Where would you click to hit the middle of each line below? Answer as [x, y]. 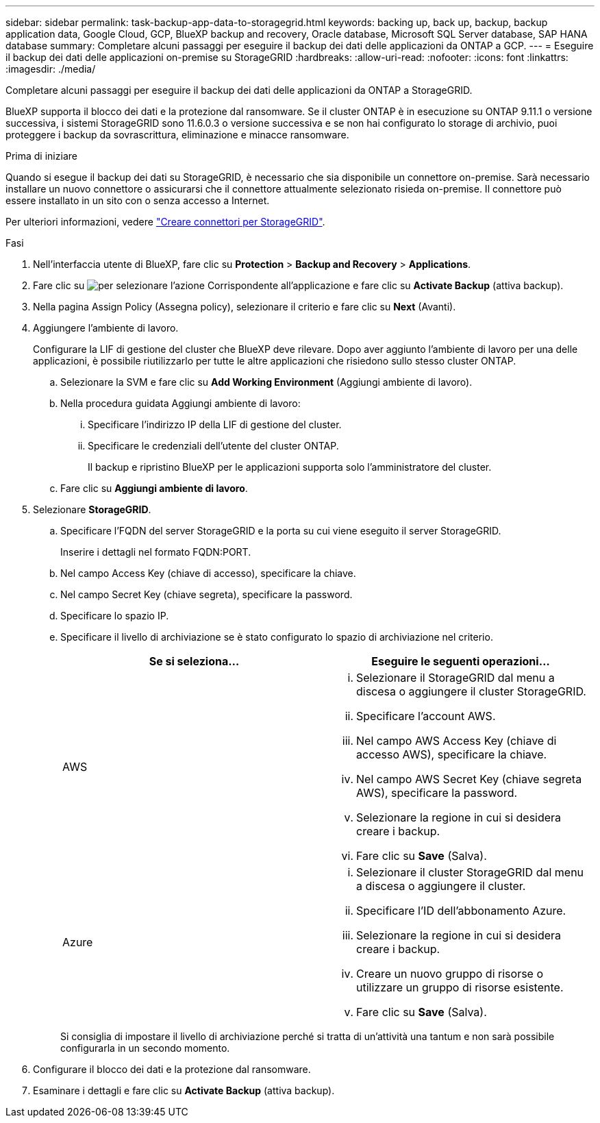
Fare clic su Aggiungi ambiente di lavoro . [154, 488]
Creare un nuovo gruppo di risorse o [450, 974]
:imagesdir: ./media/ [51, 69]
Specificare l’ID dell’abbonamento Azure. [461, 911]
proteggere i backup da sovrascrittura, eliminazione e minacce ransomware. [177, 135]
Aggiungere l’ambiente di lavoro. [106, 328]
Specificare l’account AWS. [426, 716]
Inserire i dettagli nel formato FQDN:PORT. [156, 552]
